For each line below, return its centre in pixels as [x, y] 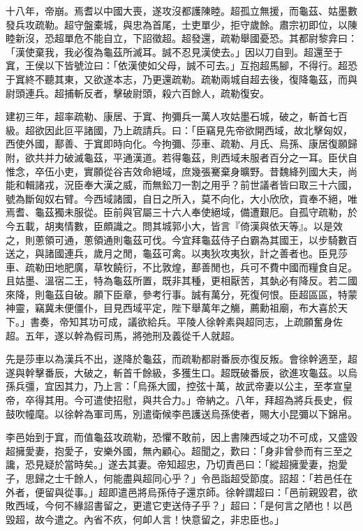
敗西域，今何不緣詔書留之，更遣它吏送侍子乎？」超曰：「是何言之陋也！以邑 [179, 505]
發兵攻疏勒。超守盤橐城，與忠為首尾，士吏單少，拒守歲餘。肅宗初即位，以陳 [181, 24]
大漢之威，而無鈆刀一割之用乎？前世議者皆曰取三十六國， [225, 185]
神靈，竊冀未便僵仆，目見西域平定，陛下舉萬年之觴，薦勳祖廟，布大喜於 [172, 308]
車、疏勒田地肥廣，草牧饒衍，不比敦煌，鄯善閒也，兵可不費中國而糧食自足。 [181, 267]
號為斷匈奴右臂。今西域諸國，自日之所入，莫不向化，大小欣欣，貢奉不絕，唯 [181, 198]
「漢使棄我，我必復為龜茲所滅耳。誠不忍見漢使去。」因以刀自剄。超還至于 [174, 51]
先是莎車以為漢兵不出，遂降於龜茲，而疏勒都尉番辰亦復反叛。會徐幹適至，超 [181, 359]
